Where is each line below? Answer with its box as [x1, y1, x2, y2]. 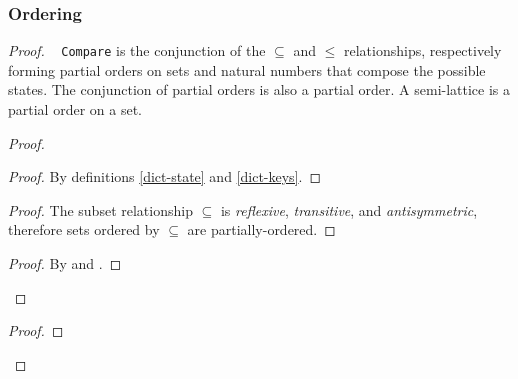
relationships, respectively [343, 40, 502, 61]
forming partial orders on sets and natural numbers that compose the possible [8, 59, 486, 80]
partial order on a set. [8, 99, 142, 120]
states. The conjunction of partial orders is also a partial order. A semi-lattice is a [8, 79, 511, 100]
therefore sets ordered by [8, 219, 160, 240]
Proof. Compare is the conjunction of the [8, 40, 266, 61]
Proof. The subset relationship [8, 199, 193, 220]
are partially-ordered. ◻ [187, 219, 336, 240]
